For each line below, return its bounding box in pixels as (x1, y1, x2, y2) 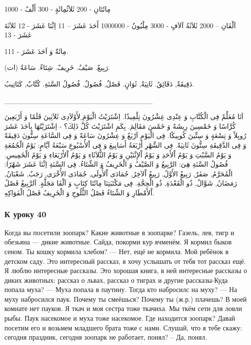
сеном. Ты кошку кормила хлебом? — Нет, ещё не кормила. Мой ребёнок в (4, 246, 229, 256)
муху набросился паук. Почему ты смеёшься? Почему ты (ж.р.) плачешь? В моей (4, 293, 247, 304)
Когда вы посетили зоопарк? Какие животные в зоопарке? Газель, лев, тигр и (4, 227, 234, 237)
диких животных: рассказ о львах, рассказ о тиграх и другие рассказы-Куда (4, 275, 228, 285)
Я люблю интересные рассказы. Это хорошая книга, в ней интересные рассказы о (4, 265, 247, 276)
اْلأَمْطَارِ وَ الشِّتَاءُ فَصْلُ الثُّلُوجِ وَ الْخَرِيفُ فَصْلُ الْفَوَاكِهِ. (4, 187, 155, 197)
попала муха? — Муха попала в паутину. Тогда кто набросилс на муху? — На (4, 284, 237, 294)
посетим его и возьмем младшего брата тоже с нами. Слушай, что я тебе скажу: (4, 322, 242, 332)
